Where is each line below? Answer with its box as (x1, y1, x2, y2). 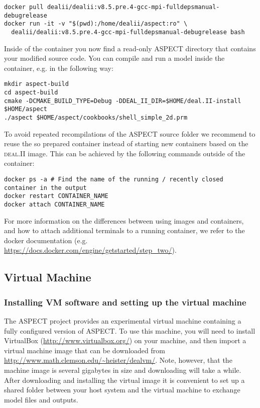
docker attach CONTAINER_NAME (4, 201, 105, 209)
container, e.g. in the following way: (4, 62, 113, 73)
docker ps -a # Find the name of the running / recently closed (4, 176, 223, 183)
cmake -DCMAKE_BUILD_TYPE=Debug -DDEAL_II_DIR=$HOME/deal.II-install (4, 97, 241, 105)
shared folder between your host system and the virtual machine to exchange (4, 384, 240, 395)
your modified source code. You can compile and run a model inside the (4, 53, 225, 63)
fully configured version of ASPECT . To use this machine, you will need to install (4, 325, 255, 336)
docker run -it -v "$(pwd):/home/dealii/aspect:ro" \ (4, 20, 188, 28)
